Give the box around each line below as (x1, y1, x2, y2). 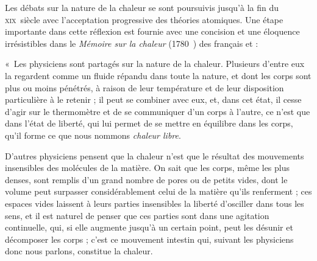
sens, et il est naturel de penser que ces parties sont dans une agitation (5, 209, 269, 221)
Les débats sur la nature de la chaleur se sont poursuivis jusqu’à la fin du (5, 1, 279, 13)
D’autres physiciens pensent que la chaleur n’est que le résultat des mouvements (5, 149, 304, 162)
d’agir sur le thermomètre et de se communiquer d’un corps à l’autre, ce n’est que (5, 105, 310, 117)
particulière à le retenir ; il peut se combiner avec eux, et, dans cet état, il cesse (5, 93, 302, 106)
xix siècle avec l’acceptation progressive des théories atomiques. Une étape (5, 13, 283, 26)
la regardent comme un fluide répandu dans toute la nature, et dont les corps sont (5, 69, 312, 82)
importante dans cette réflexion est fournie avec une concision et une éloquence (5, 25, 300, 38)
